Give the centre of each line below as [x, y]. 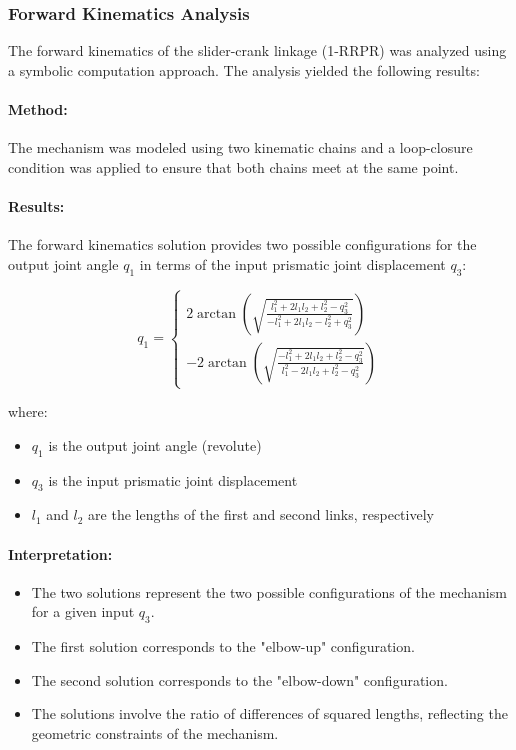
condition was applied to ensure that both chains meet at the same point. [233, 166]
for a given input [83, 611]
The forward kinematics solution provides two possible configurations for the [242, 244]
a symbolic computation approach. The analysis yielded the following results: [244, 69]
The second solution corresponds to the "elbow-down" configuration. [239, 679]
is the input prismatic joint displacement [173, 479]
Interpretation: [60, 553]
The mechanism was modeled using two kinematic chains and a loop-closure [240, 147]
